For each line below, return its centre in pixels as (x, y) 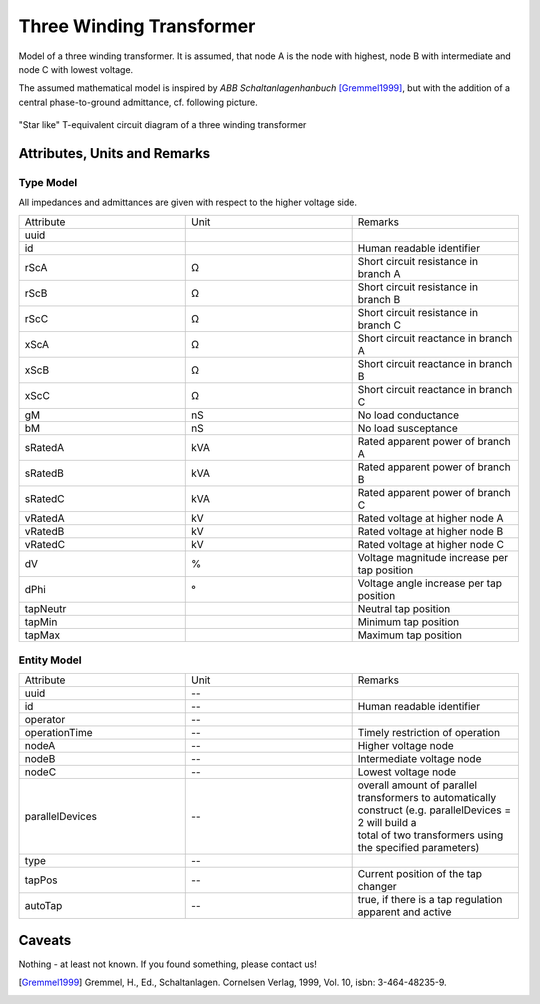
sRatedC (44, 498)
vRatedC (44, 544)
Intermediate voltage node (419, 759)
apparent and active (404, 912)
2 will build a (387, 823)
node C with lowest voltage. (76, 69)
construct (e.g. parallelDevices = (434, 810)
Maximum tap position (409, 635)
